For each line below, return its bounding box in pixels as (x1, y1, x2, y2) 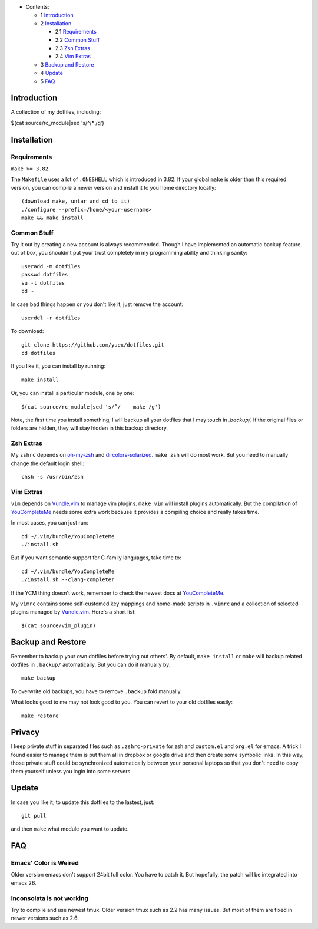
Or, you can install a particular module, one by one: (11, 390, 135, 397)
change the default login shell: (11, 460, 85, 467)
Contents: (25, 4, 49, 10)
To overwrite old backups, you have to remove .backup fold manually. (11, 687, 182, 695)
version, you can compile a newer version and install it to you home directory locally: (11, 184, 216, 191)
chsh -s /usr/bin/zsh (21, 473, 84, 480)
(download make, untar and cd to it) (21, 198, 131, 205)
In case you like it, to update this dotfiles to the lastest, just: (11, 799, 155, 806)
